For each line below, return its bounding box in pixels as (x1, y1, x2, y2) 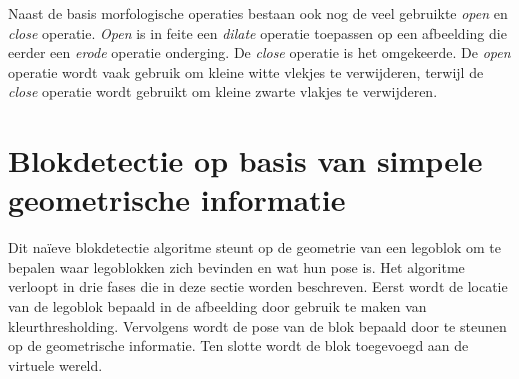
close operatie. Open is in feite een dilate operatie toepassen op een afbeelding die (8, 22, 507, 43)
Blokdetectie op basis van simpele (8, 140, 483, 181)
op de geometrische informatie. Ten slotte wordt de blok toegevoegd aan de (8, 335, 469, 356)
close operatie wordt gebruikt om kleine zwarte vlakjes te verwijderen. (8, 81, 438, 102)
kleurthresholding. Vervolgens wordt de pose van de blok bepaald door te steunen (8, 315, 507, 336)
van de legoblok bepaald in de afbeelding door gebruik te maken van (8, 296, 427, 317)
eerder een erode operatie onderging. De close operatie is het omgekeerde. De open (8, 42, 511, 63)
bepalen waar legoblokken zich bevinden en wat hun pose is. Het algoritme (8, 256, 465, 277)
